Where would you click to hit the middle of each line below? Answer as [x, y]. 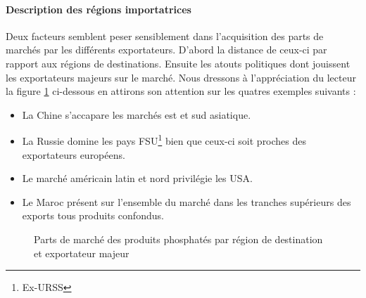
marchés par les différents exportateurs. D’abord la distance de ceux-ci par [166, 50]
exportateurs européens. [74, 154]
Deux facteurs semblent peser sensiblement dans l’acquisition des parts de [165, 35]
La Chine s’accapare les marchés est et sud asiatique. [137, 114]
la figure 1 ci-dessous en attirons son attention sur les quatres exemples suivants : [181, 91]
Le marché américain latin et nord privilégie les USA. [137, 178]
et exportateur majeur [82, 253]
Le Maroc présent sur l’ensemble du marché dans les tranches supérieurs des [187, 201]
